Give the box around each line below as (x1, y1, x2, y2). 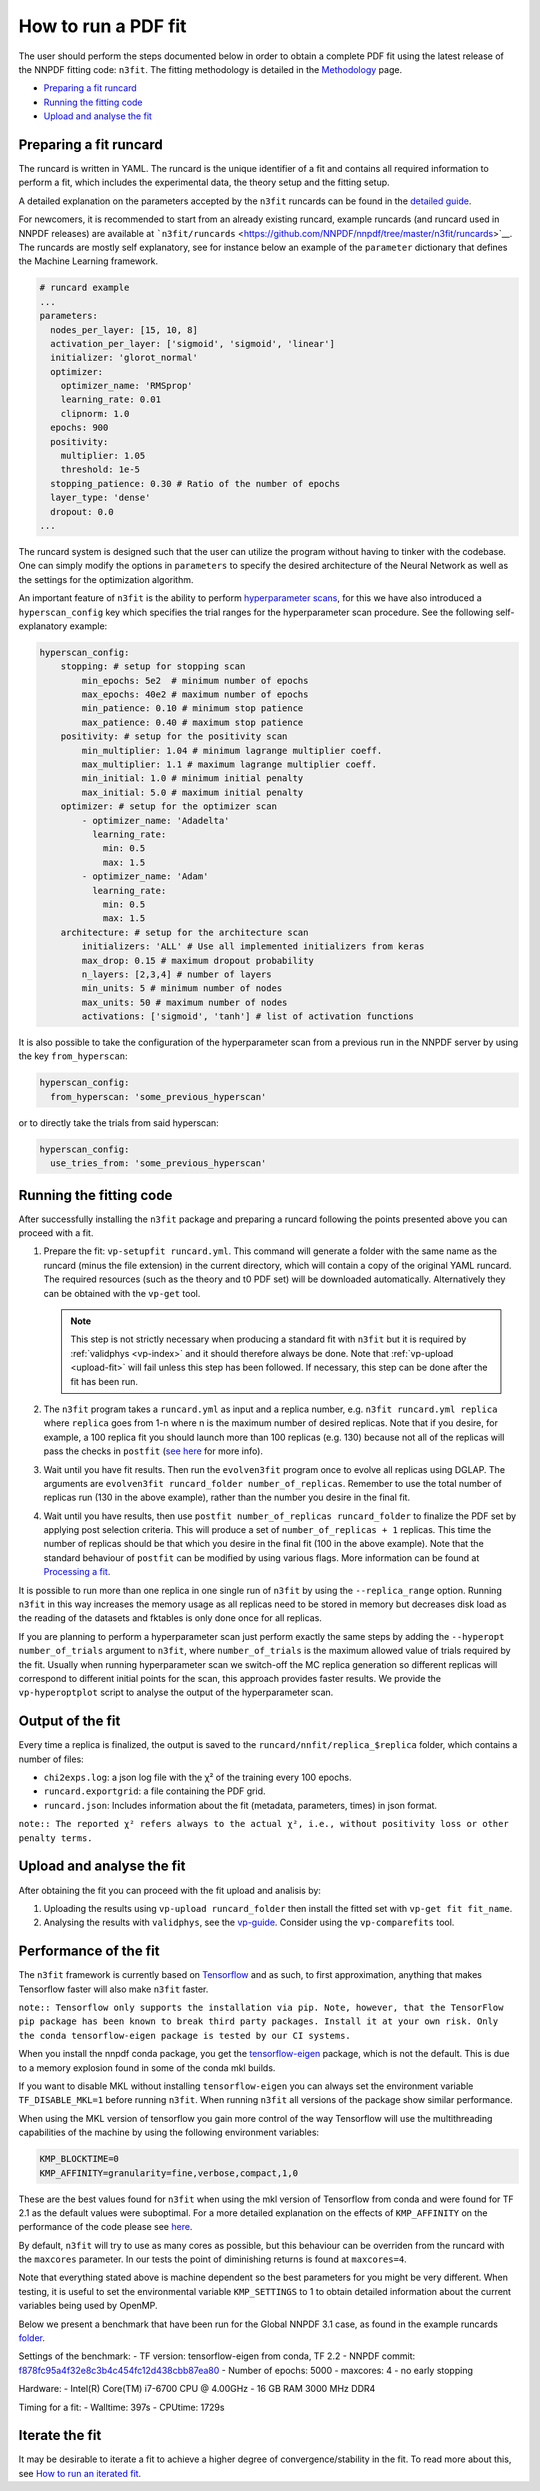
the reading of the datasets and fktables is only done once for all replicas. (18, 1612, 322, 1624)
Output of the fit (18, 1713, 121, 1730)
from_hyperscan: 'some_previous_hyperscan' (50, 1091, 267, 1102)
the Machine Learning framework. (18, 255, 159, 267)
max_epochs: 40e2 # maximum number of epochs (81, 689, 309, 700)
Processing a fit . (43, 1566, 111, 1578)
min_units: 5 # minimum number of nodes (81, 983, 283, 994)
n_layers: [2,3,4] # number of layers (81, 968, 272, 980)
